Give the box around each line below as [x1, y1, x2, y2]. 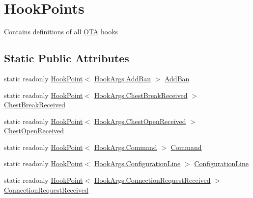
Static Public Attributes [4, 50, 129, 66]
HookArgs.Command [94, 142, 157, 152]
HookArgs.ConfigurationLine [94, 158, 181, 169]
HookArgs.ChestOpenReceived [94, 116, 186, 126]
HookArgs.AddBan [94, 73, 151, 83]
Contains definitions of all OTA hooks [4, 26, 118, 37]
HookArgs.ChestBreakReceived [94, 90, 188, 100]
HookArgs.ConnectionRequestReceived [94, 175, 211, 185]
